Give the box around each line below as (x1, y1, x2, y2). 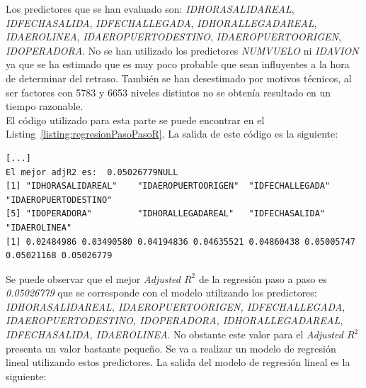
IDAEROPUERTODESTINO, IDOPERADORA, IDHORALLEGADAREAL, (6, 313, 343, 328)
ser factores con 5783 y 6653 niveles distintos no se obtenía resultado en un (6, 84, 331, 99)
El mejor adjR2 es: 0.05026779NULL (6, 167, 178, 177)
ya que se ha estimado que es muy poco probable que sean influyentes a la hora (6, 57, 350, 72)
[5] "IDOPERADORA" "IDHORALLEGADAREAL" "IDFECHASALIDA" (6, 209, 326, 219)
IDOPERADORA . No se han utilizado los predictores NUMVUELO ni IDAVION (6, 43, 359, 57)
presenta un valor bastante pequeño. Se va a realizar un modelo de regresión (6, 340, 336, 355)
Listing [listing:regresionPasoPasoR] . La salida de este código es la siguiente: (6, 126, 338, 141)
